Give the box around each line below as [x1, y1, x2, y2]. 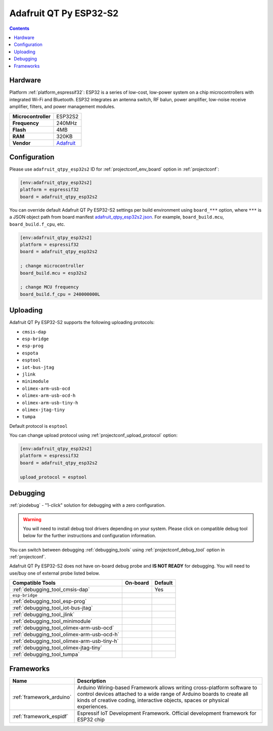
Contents [9, 25, 30, 31]
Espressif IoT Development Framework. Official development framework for [77, 709, 257, 716]
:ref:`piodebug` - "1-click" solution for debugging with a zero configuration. [9, 502, 166, 508]
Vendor [12, 139, 31, 146]
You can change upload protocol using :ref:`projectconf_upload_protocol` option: [9, 432, 178, 438]
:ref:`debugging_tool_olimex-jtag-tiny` [12, 644, 102, 652]
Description [77, 677, 106, 684]
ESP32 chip [77, 716, 105, 723]
